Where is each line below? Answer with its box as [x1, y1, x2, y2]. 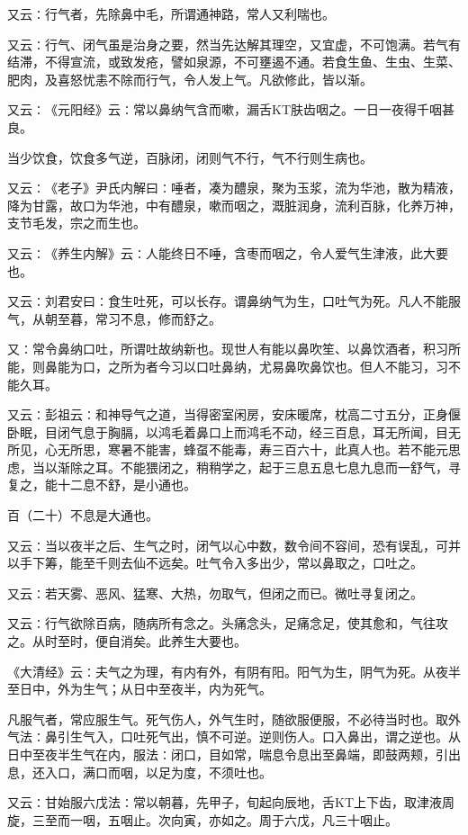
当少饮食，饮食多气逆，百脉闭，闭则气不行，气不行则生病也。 [7, 148, 373, 166]
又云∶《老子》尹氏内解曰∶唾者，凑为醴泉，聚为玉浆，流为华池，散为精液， [7, 178, 461, 197]
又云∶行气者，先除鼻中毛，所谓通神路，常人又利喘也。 [7, 4, 335, 22]
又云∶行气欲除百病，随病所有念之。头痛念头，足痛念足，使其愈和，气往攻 [7, 614, 448, 633]
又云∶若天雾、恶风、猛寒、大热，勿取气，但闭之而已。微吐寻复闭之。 [7, 583, 423, 602]
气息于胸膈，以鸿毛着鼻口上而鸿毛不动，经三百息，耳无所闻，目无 [69, 422, 461, 441]
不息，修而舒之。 [120, 309, 221, 328]
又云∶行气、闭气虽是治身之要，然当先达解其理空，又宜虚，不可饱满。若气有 [7, 34, 461, 53]
